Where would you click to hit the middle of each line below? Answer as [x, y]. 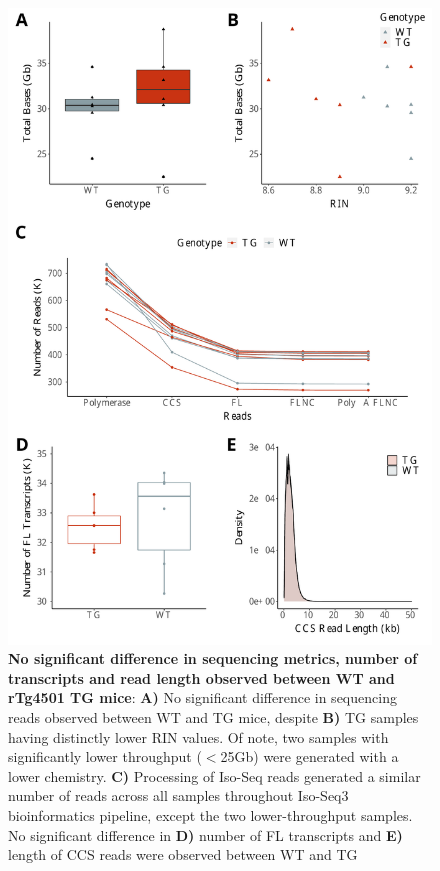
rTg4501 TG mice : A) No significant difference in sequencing [202, 697]
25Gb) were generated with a [309, 756]
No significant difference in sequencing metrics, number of [213, 658]
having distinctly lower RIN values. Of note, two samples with [198, 736]
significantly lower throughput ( [105, 756]
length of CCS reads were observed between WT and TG [183, 854]
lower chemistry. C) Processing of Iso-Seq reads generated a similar [214, 775]
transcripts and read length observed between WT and [201, 677]
